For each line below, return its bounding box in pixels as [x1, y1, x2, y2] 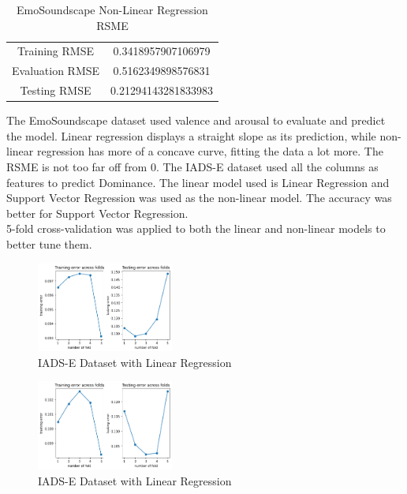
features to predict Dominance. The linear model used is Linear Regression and [6, 174, 390, 190]
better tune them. [6, 235, 92, 252]
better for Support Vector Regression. [6, 204, 189, 221]
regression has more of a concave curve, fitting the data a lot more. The [36, 143, 383, 159]
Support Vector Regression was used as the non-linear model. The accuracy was [6, 189, 392, 206]
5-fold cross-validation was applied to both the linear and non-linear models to [6, 220, 386, 237]
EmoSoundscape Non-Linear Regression [17, 2, 208, 17]
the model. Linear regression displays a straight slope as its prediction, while [6, 127, 376, 144]
